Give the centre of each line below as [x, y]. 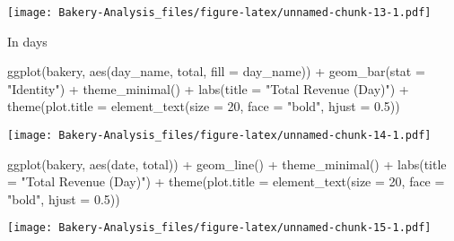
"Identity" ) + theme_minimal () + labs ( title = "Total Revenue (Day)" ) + [208, 88]
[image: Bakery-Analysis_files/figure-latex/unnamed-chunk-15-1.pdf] [219, 228]
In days [27, 41]
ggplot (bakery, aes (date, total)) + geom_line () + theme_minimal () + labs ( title [227, 164]
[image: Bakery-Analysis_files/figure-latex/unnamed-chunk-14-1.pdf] [219, 136]
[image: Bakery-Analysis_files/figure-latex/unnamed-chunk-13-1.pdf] [219, 13]
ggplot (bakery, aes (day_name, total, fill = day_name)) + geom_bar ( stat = [216, 71]
